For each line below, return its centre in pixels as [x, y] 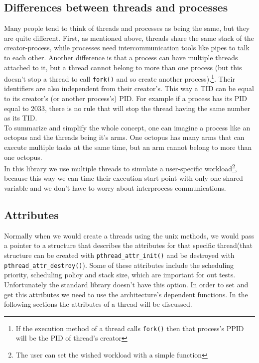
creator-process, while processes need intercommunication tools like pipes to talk [127, 48]
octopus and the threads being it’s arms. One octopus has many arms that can [124, 137]
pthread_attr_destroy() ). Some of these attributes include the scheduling [119, 265]
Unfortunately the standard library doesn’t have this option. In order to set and [126, 284]
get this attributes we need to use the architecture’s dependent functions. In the [126, 294]
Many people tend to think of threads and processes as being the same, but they [127, 28]
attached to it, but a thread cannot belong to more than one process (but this [123, 67]
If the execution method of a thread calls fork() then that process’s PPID [130, 328]
